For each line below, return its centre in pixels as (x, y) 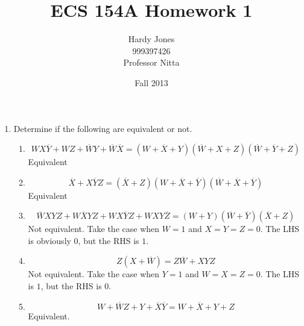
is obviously (49, 240)
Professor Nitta (151, 62)
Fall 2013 (151, 82)
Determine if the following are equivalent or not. (103, 128)
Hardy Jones (151, 39)
